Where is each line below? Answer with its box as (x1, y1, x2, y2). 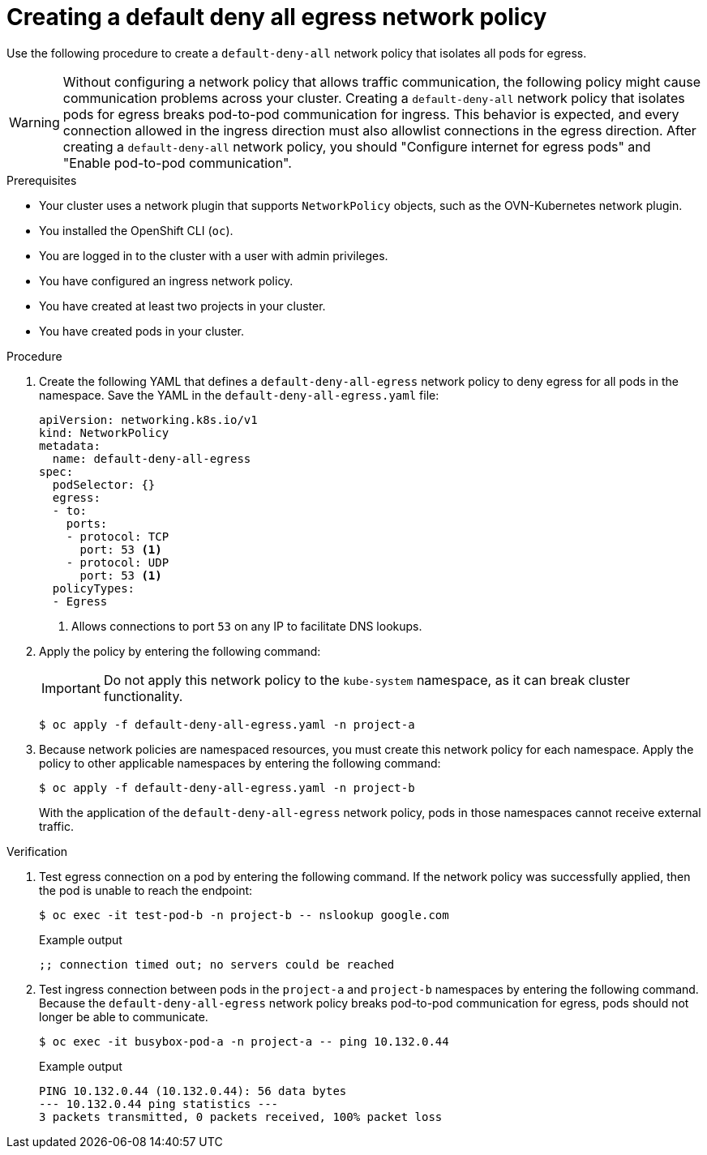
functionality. (103, 687, 183, 704)
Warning (9, 113, 60, 130)
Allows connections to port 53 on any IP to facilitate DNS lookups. (71, 618, 422, 633)
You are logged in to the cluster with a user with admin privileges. (39, 248, 388, 263)
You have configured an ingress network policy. (39, 273, 294, 288)
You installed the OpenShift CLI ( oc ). (39, 223, 234, 237)
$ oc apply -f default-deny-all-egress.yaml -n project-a (39, 717, 415, 731)
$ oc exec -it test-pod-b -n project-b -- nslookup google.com (39, 908, 449, 922)
